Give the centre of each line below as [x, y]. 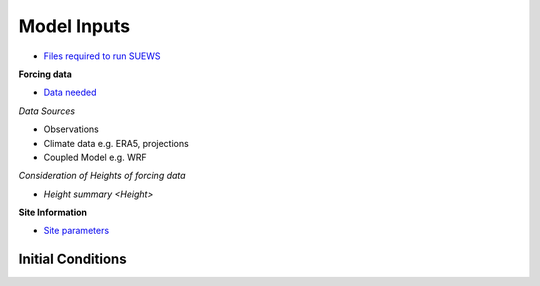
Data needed [70, 92]
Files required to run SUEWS [102, 56]
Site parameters [76, 231]
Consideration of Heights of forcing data [102, 176]
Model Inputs [74, 26]
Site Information [53, 212]
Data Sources [46, 111]
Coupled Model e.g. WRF [95, 157]
